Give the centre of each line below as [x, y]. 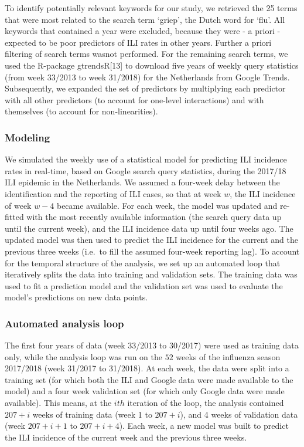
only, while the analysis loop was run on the [84, 356]
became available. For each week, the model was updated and [167, 205]
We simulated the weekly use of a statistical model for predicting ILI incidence [146, 159]
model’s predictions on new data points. [76, 297]
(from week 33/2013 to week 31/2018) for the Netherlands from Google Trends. [147, 77]
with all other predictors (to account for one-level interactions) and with [134, 99]
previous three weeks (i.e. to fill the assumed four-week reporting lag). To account [152, 251]
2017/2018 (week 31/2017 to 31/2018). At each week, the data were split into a [147, 368]
